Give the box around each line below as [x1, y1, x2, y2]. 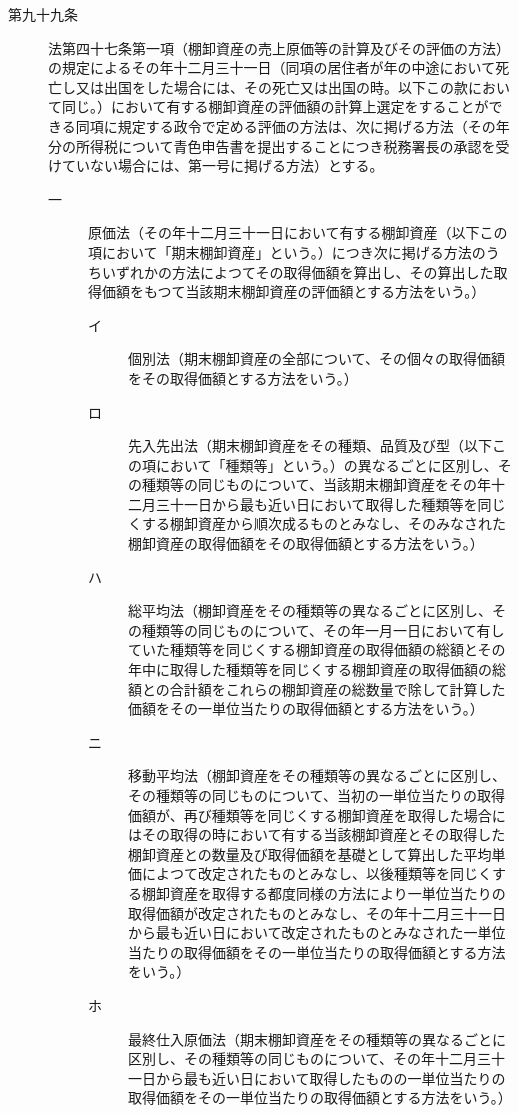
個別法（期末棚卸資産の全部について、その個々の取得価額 [128, 348, 505, 369]
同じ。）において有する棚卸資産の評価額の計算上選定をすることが [61, 96, 489, 117]
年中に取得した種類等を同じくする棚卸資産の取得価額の [128, 659, 492, 680]
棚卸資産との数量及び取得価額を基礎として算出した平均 [128, 843, 492, 864]
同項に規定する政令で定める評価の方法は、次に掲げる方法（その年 [75, 115, 510, 136]
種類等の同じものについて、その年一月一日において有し [141, 619, 505, 640]
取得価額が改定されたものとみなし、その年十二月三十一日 [128, 902, 506, 923]
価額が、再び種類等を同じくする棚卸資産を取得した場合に [128, 804, 506, 825]
